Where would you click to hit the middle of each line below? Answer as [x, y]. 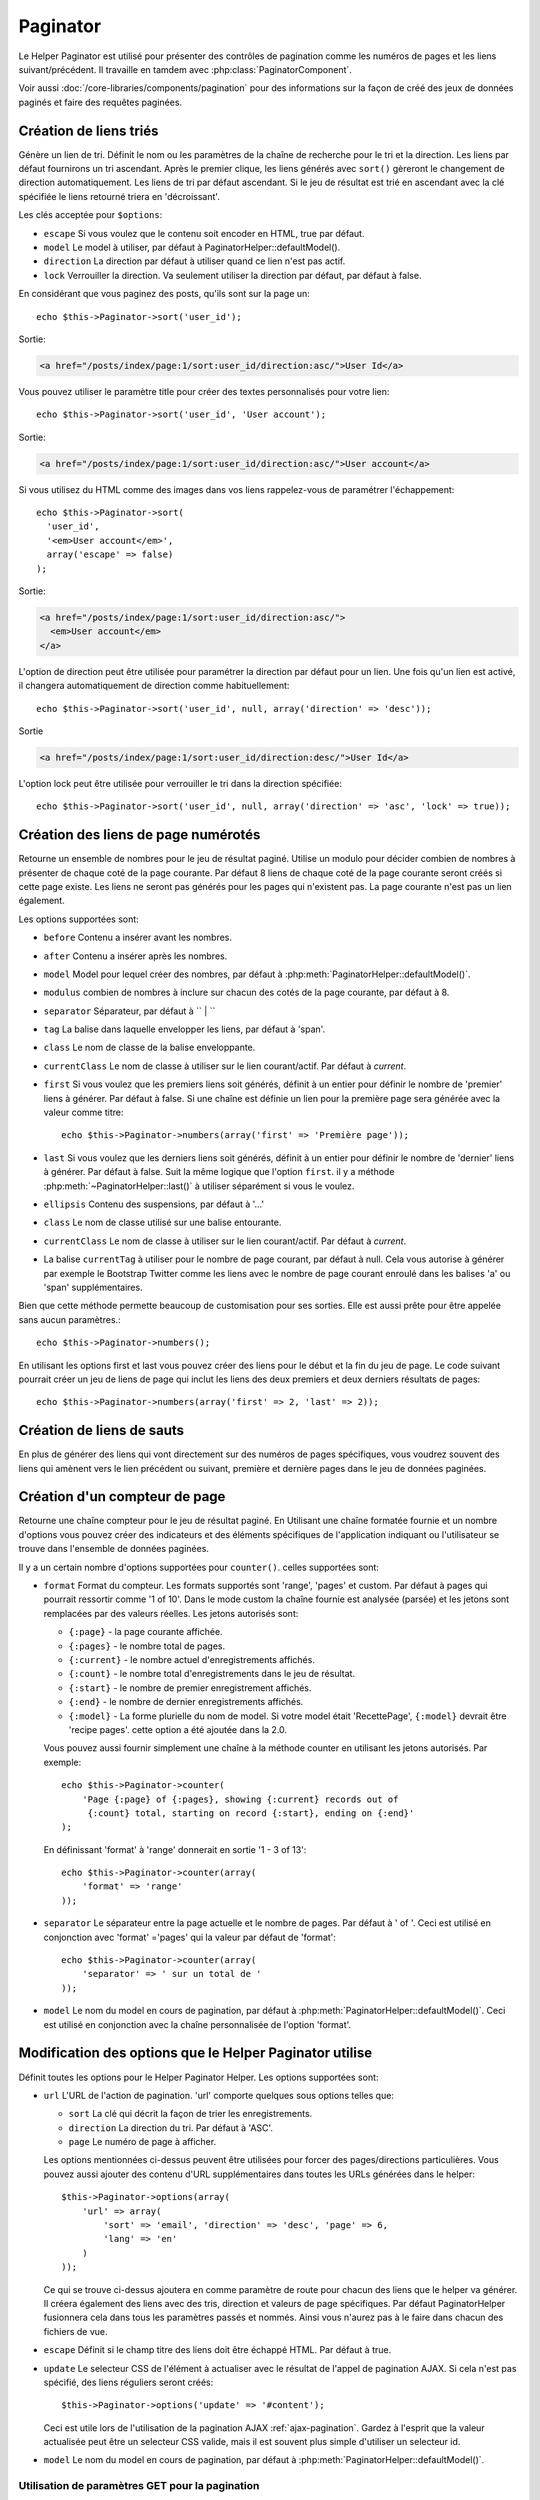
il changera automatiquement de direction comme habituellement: [154, 686]
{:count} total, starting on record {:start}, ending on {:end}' [251, 1813]
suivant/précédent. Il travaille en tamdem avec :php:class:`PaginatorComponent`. [185, 69]
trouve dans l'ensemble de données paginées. [114, 1549]
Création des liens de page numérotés [139, 835]
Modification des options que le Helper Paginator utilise [195, 2053]
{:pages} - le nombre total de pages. [146, 1646]
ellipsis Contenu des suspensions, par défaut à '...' [154, 1204]
